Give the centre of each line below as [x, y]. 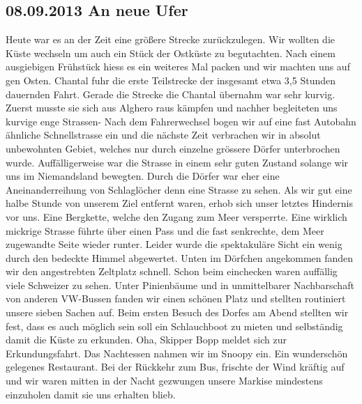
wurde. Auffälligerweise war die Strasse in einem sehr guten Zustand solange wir [177, 162]
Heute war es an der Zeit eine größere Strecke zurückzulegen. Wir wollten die [171, 39]
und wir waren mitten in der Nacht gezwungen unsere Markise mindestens [164, 381]
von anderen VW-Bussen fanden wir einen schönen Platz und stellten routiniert [176, 298]
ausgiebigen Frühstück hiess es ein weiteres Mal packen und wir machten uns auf [178, 67]
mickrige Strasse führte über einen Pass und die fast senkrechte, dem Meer [165, 230]
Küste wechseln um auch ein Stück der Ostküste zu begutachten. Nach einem [171, 53]
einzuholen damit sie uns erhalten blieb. [91, 394]
